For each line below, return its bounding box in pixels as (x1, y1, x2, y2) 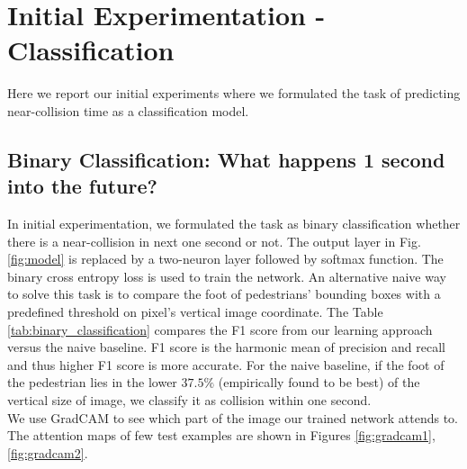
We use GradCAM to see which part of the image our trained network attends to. (7, 408, 459, 427)
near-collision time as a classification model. (7, 101, 249, 120)
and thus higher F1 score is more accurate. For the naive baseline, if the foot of (7, 355, 445, 374)
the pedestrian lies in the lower (7, 373, 177, 392)
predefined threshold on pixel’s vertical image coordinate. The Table (7, 302, 383, 321)
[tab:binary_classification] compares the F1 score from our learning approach (7, 320, 433, 338)
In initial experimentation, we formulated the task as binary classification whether (7, 214, 461, 233)
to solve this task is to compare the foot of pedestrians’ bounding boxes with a (7, 284, 441, 303)
